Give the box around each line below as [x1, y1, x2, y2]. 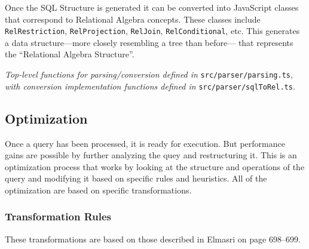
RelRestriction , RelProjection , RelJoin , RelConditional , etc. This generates [5, 24, 300, 37]
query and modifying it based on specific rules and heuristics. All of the [5, 172, 267, 185]
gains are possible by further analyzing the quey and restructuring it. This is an [5, 149, 297, 161]
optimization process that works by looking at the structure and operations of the [5, 160, 305, 173]
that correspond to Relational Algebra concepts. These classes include [5, 13, 261, 25]
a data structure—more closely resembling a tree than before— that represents [5, 36, 293, 48]
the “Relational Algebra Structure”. [5, 48, 134, 60]
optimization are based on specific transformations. [5, 183, 192, 196]
